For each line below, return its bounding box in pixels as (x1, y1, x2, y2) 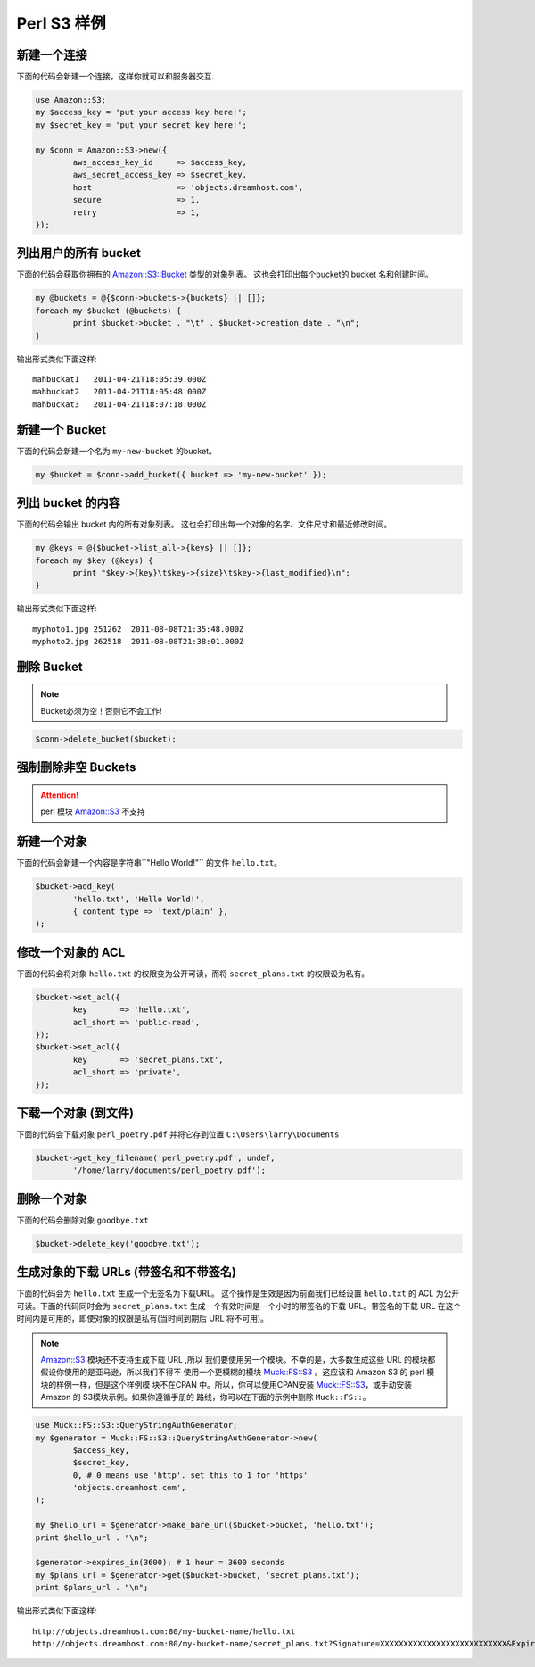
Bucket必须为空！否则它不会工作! (40, 705, 162, 716)
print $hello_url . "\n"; (35, 1532, 149, 1543)
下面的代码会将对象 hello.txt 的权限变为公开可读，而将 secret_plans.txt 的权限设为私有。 (16, 968, 370, 979)
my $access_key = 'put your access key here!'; (35, 107, 247, 118)
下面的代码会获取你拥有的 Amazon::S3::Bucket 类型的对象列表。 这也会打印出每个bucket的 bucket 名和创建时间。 (16, 269, 433, 280)
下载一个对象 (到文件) (16, 1105, 134, 1120)
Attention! (40, 790, 79, 800)
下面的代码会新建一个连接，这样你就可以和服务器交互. (16, 71, 215, 82)
